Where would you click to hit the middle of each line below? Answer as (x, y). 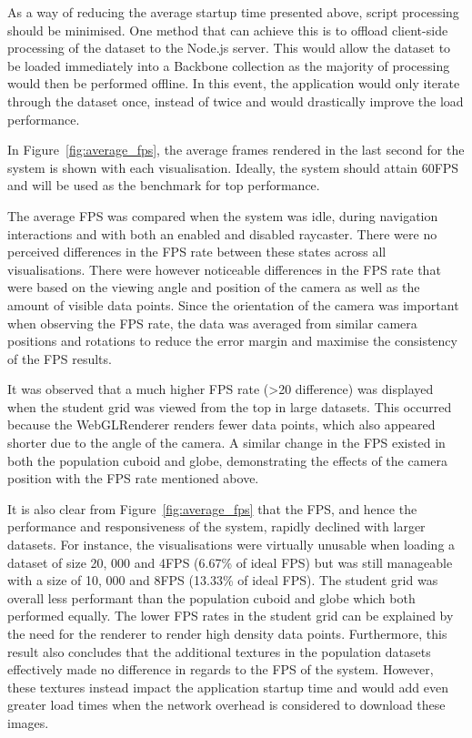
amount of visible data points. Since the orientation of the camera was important (233, 304)
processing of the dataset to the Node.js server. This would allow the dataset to (229, 48)
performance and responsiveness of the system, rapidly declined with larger (216, 526)
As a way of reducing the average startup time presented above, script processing (233, 12)
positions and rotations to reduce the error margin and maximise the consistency (232, 341)
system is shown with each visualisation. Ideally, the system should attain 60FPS (233, 167)
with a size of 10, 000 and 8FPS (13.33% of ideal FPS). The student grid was (223, 580)
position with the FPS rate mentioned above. (133, 478)
